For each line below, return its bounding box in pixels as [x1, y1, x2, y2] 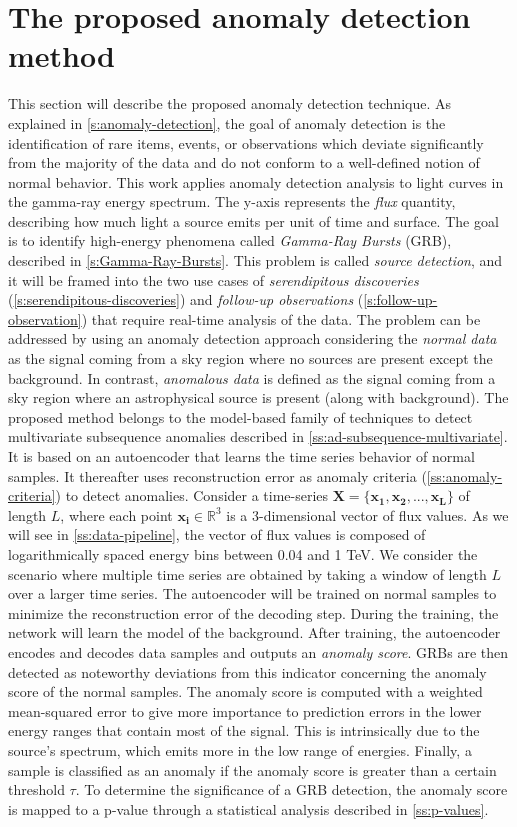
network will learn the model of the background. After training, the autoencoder [8, 622, 501, 643]
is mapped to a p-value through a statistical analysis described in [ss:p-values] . [8, 798, 489, 819]
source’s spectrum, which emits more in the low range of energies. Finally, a [8, 739, 472, 760]
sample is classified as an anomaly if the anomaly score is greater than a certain [8, 759, 497, 780]
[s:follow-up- [363, 289, 438, 310]
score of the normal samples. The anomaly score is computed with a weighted [8, 681, 483, 702]
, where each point [60, 504, 173, 525]
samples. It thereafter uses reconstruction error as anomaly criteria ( [8, 465, 427, 486]
